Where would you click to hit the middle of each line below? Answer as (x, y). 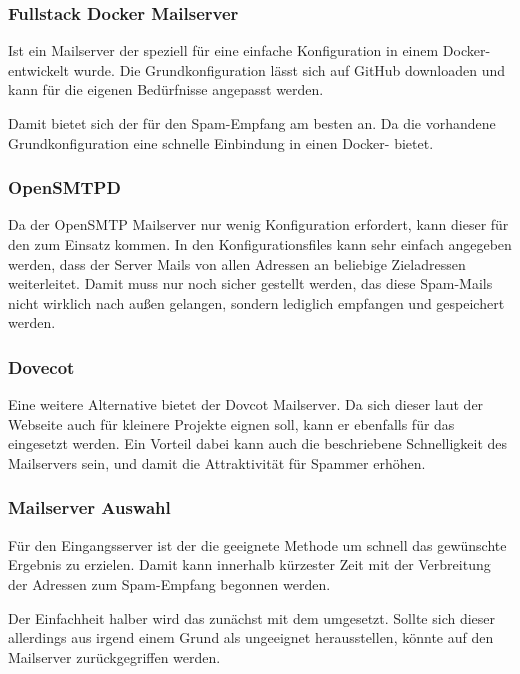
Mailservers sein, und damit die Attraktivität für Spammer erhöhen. (217, 462)
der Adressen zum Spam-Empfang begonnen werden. (169, 583)
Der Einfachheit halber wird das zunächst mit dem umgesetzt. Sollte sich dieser (252, 617)
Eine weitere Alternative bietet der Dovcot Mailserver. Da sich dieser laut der (246, 404)
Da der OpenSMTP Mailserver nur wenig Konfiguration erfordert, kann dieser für (258, 224)
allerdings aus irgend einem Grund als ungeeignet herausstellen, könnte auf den (251, 637)
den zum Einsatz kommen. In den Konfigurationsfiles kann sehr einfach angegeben (260, 244)
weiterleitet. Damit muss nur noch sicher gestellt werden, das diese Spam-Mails (250, 283)
